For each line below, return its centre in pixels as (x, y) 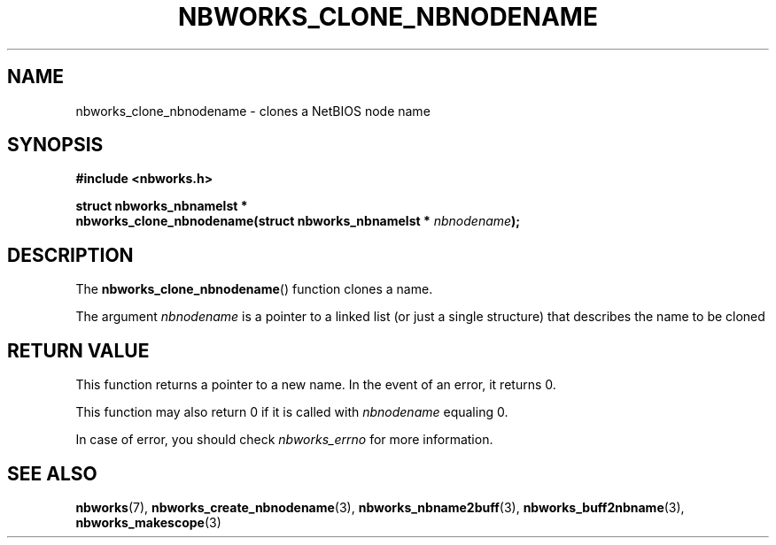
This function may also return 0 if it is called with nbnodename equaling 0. (292, 412)
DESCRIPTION (70, 255)
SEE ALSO (52, 473)
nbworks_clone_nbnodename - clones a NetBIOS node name (253, 111)
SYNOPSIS (55, 145)
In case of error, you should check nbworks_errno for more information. (284, 440)
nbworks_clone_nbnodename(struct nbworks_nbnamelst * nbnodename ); (298, 221)
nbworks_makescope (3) (148, 522)
